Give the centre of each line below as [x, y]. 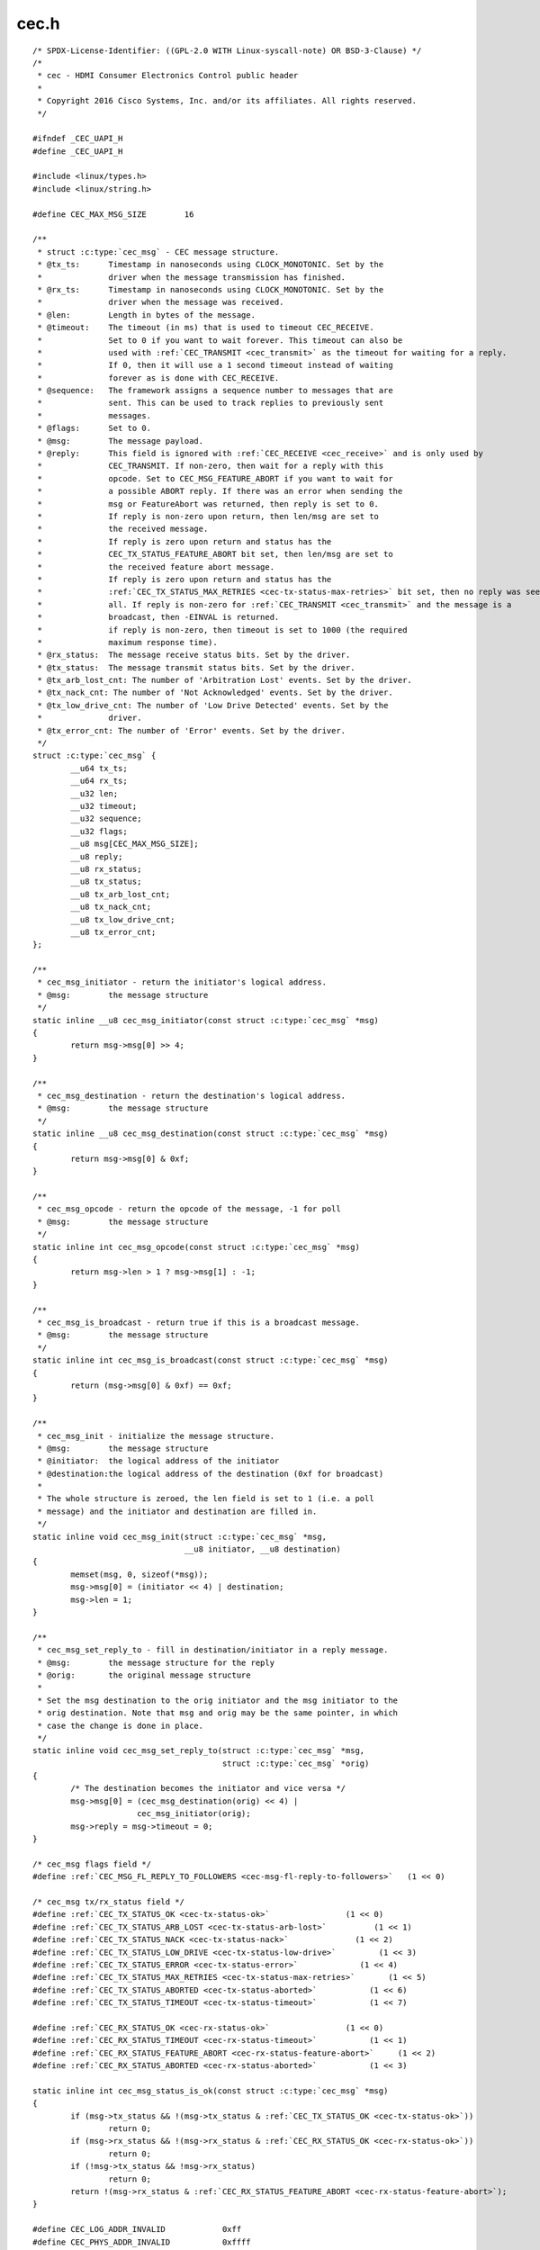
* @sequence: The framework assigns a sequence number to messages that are [215, 391]
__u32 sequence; [106, 819]
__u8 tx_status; [106, 882]
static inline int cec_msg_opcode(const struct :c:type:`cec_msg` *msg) [196, 1247]
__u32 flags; [99, 831]
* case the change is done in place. [121, 1725]
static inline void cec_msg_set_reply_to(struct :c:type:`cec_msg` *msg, [199, 1751]
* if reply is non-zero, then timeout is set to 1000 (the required [222, 630]
